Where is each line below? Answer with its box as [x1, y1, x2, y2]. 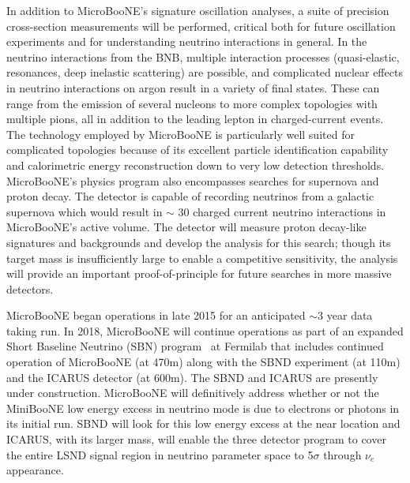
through [323, 446, 362, 462]
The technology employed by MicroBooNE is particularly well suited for [6, 125, 355, 142]
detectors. [6, 280, 54, 297]
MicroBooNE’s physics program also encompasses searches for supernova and [6, 172, 379, 189]
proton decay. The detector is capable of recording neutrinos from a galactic [6, 188, 374, 204]
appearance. [6, 462, 64, 478]
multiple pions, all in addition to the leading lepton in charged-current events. [6, 110, 384, 127]
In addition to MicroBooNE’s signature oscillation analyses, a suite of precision [6, 2, 389, 18]
